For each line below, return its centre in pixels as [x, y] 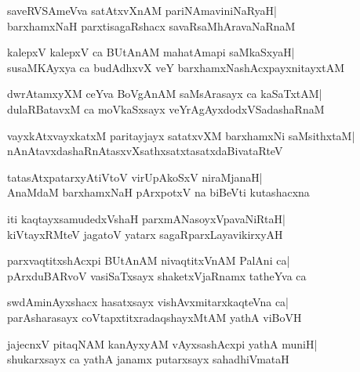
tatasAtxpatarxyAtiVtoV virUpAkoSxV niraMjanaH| [135, 177]
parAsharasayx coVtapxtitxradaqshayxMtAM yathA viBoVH [155, 317]
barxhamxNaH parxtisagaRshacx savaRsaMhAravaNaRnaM [151, 25]
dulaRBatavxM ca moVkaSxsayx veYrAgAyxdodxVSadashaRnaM [166, 108]
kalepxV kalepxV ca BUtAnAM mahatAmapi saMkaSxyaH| [151, 52]
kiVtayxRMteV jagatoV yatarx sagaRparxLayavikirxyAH [145, 234]
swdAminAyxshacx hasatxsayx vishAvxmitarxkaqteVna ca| [148, 302]
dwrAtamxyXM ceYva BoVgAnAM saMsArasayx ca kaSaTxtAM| [165, 94]
